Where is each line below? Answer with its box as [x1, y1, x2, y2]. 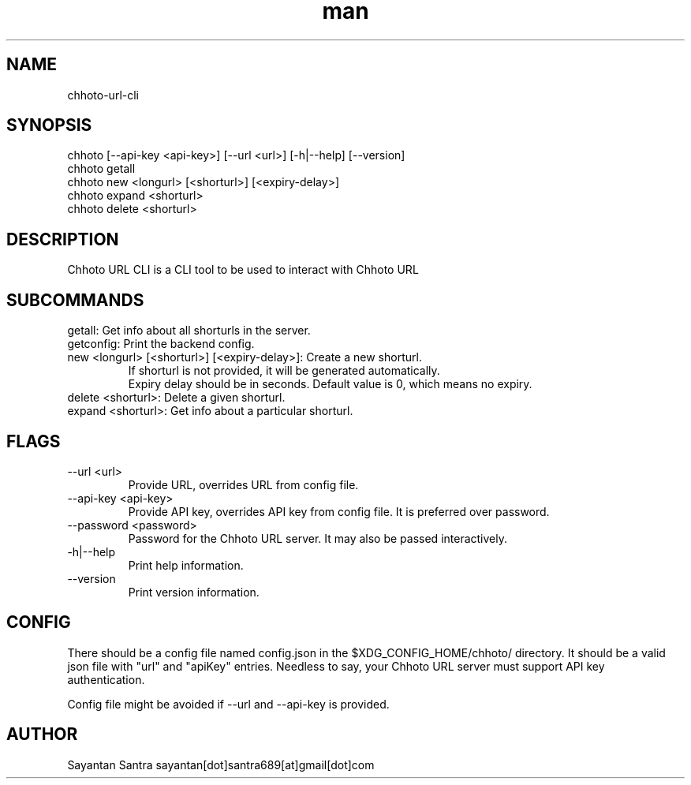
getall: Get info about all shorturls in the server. [67, 323, 311, 338]
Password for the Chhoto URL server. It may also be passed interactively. [128, 531, 508, 545]
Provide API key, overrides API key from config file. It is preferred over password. [128, 504, 550, 518]
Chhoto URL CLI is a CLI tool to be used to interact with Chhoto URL [67, 263, 419, 277]
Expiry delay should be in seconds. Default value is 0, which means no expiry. [128, 377, 532, 391]
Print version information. [128, 585, 260, 599]
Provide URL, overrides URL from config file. [128, 477, 359, 492]
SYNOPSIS [6, 115, 92, 136]
